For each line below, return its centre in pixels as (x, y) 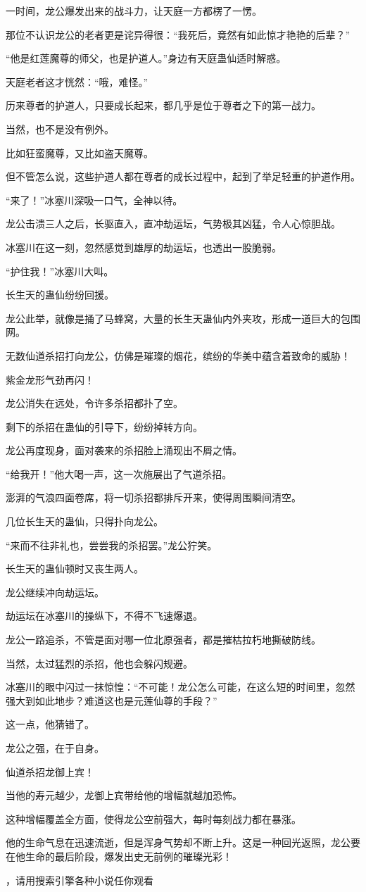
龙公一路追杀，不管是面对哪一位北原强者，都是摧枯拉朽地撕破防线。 (163, 640)
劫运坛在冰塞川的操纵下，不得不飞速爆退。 (104, 616)
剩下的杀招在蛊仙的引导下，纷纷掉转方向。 (104, 426)
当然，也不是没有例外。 (60, 128)
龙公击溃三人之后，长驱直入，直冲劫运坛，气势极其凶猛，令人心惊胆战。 (173, 224)
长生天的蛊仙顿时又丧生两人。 (75, 569)
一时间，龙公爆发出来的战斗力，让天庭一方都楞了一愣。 (134, 11)
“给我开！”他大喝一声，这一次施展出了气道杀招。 (119, 473)
